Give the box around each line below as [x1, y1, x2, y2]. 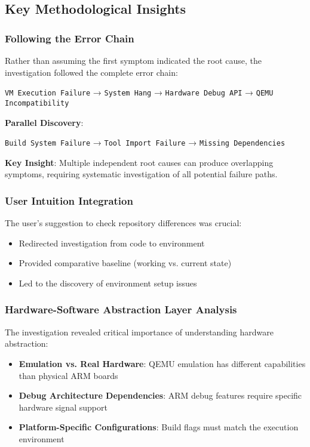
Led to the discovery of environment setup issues [19, 276, 197, 289]
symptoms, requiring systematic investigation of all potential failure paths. [5, 168, 278, 180]
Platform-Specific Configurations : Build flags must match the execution [19, 421, 299, 433]
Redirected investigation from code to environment [19, 236, 205, 249]
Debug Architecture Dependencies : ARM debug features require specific [19, 389, 302, 402]
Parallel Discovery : [5, 116, 84, 128]
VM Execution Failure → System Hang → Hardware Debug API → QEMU [5, 86, 274, 98]
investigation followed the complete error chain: [5, 66, 178, 78]
